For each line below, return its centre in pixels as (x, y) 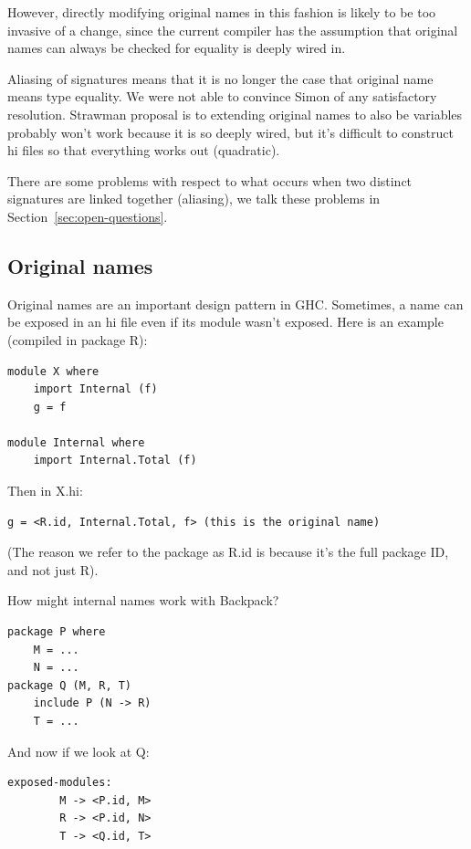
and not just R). (53, 569)
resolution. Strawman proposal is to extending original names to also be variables (235, 114)
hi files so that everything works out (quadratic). (144, 150)
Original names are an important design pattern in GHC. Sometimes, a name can (235, 304)
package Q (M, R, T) (70, 685)
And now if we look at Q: (78, 751)
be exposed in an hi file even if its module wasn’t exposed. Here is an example (225, 322)
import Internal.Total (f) (115, 461)
